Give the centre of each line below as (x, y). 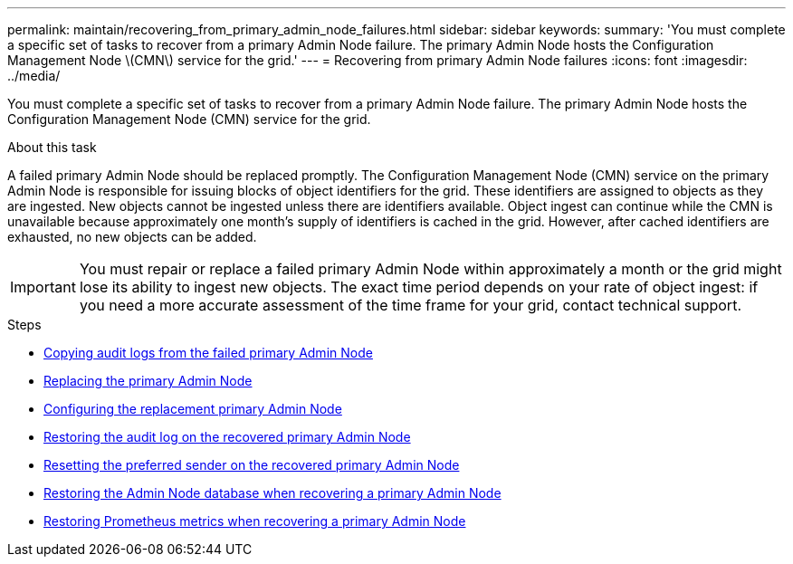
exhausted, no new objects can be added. (132, 237)
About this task (52, 147)
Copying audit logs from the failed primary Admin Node (208, 353)
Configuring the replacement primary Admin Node (193, 409)
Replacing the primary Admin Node (148, 381)
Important (43, 287)
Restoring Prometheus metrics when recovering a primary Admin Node (255, 521)
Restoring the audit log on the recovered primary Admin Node (227, 437)
